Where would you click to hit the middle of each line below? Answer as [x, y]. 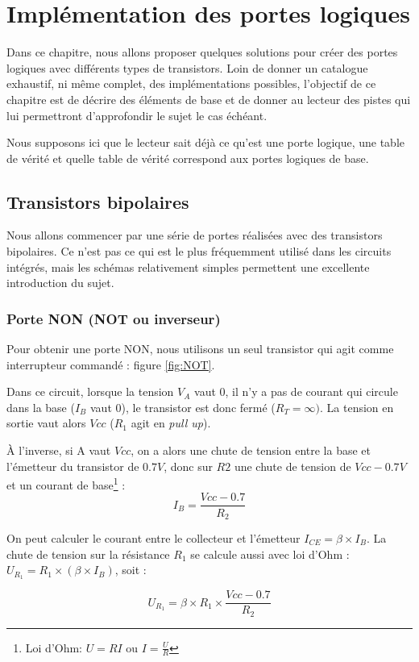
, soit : [131, 570]
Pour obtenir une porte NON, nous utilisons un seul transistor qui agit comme [200, 349]
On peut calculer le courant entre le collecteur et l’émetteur [153, 538]
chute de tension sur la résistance [88, 554]
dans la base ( [41, 407]
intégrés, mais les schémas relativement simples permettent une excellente [188, 266]
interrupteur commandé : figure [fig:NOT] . [111, 364]
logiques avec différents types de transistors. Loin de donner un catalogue [187, 67]
